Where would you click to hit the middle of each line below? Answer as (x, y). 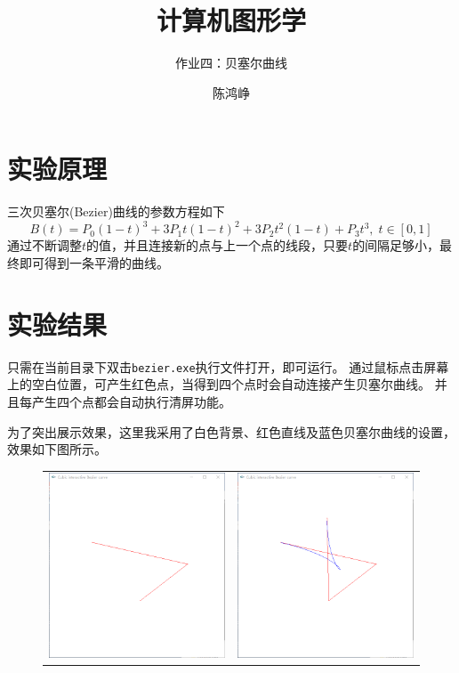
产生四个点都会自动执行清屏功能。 (131, 401)
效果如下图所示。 (57, 449)
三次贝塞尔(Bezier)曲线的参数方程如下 (116, 211)
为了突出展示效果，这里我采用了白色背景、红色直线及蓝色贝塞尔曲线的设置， (231, 431)
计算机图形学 (231, 20)
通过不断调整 (44, 245)
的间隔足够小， (396, 245)
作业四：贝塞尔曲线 (231, 63)
